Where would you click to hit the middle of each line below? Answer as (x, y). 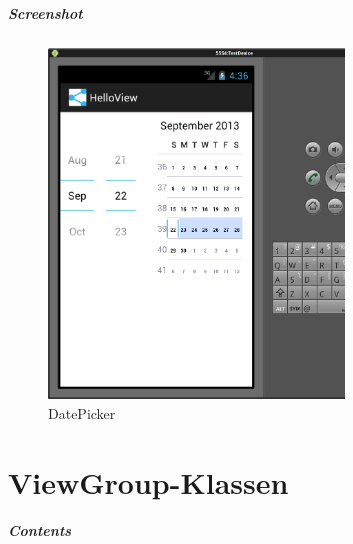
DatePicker (82, 412)
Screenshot (45, 12)
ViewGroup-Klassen (148, 481)
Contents (40, 530)
